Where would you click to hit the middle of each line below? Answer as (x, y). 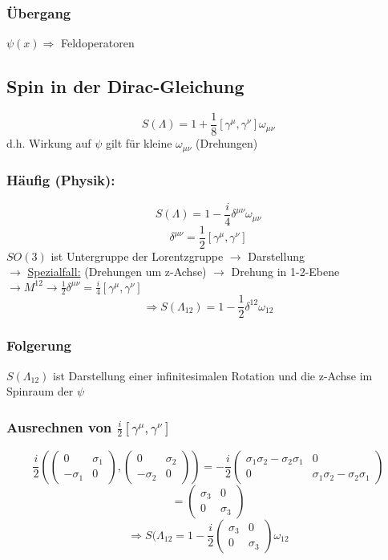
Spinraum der (40, 391)
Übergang (39, 12)
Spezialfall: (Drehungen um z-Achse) (117, 272)
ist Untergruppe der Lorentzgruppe (137, 256)
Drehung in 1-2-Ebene (285, 272)
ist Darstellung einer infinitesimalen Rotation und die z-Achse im (213, 375)
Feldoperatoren (98, 43)
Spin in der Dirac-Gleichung (125, 86)
